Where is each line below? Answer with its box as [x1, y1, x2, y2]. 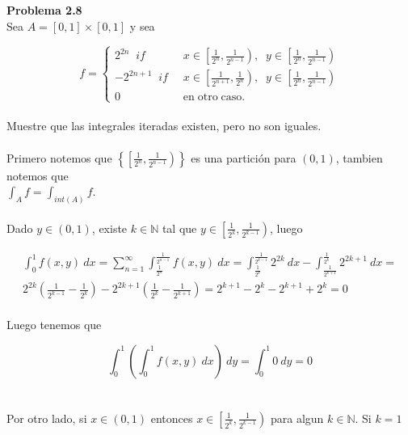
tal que [162, 219, 197, 236]
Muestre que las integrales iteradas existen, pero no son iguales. [6, 117, 322, 134]
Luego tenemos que [6, 316, 102, 332]
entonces [150, 409, 193, 426]
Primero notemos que [6, 149, 112, 166]
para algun [270, 409, 324, 426]
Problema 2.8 [6, 2, 82, 18]
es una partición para [191, 149, 297, 166]
